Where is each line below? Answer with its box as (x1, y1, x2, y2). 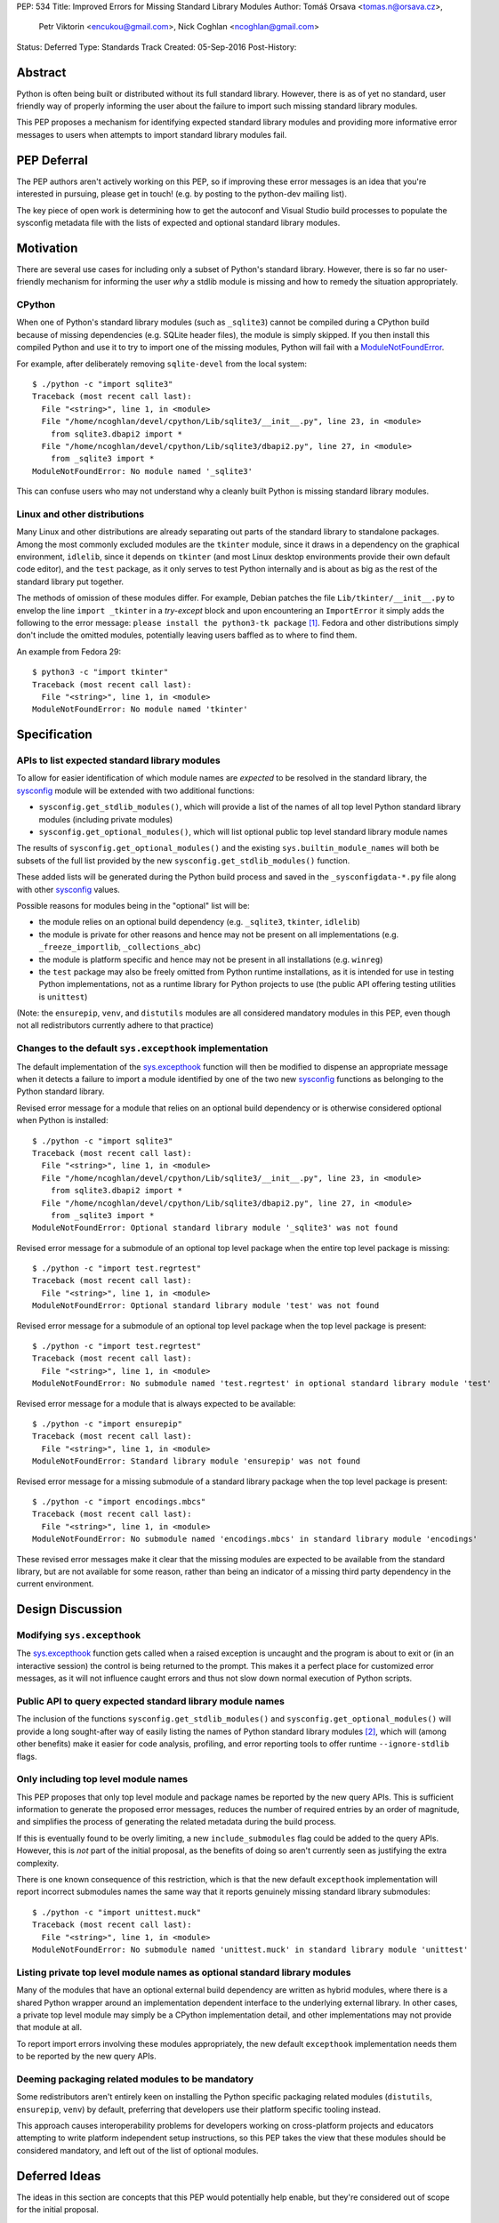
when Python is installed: (16, 1115, 109, 1126)
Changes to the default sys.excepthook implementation (16, 1042, 269, 1055)
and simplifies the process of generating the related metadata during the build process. (16, 1817, 337, 1827)
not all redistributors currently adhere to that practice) (16, 1020, 213, 1031)
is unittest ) (38, 991, 88, 1002)
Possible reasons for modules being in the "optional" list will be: (16, 900, 250, 911)
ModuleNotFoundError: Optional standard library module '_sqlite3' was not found (32, 1223, 398, 1233)
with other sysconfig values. (16, 884, 120, 895)
